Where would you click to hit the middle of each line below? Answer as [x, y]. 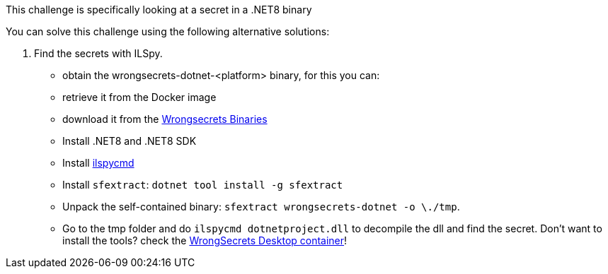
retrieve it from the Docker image [139, 97]
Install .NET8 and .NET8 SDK [130, 141]
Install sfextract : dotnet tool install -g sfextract [203, 185]
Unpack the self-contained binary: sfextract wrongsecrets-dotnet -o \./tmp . [261, 207]
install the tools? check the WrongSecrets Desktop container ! [205, 240]
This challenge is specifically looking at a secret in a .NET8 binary [159, 10]
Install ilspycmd [98, 163]
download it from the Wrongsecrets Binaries [165, 119]
